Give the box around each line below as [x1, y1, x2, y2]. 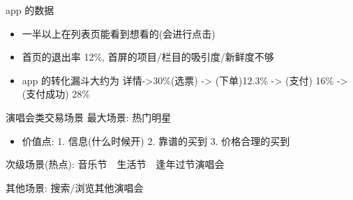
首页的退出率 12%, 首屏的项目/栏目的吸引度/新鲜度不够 [22, 49, 274, 64]
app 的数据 [6, 3, 54, 17]
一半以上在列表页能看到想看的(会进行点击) [22, 26, 216, 40]
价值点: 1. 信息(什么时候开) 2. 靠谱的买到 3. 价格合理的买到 [22, 133, 290, 148]
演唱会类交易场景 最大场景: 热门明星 [6, 109, 172, 124]
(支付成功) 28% [22, 86, 91, 101]
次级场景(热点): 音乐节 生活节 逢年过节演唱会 [6, 157, 225, 171]
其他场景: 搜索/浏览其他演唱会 [6, 180, 144, 194]
